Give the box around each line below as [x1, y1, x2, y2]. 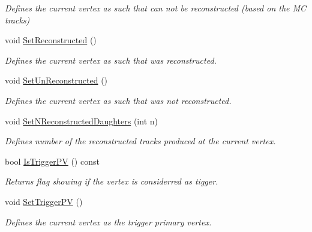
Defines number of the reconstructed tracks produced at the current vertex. [5, 135, 276, 147]
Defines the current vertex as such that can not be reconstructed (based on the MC [5, 2, 307, 14]
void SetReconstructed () [5, 34, 97, 46]
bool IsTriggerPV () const [5, 154, 100, 167]
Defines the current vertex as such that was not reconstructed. [5, 94, 232, 106]
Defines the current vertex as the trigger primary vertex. [5, 215, 212, 228]
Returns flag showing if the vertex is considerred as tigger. [5, 175, 218, 188]
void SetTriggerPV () [5, 195, 83, 207]
